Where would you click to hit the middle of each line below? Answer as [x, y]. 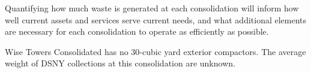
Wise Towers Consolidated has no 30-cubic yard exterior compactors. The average [155, 51]
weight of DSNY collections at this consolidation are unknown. [120, 63]
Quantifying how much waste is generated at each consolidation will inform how [152, 8]
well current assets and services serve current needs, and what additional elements [156, 19]
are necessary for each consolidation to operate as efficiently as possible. [137, 31]
